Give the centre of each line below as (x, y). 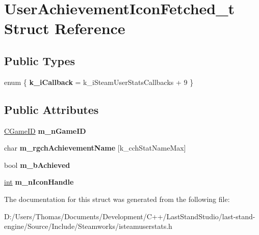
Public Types (40, 60)
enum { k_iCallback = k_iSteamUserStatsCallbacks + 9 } (99, 82)
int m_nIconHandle (39, 182)
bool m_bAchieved (37, 165)
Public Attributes (51, 109)
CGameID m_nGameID (45, 130)
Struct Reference (65, 28)
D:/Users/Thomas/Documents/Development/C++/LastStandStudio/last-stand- (130, 216)
